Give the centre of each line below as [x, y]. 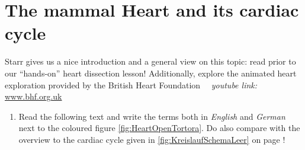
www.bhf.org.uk [33, 96]
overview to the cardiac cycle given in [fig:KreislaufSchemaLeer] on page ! [152, 139]
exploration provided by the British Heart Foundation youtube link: [131, 84]
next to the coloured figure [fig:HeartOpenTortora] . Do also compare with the [159, 128]
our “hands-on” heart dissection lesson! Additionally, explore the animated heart [151, 73]
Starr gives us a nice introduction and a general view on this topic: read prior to [150, 61]
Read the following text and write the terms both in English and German [152, 116]
